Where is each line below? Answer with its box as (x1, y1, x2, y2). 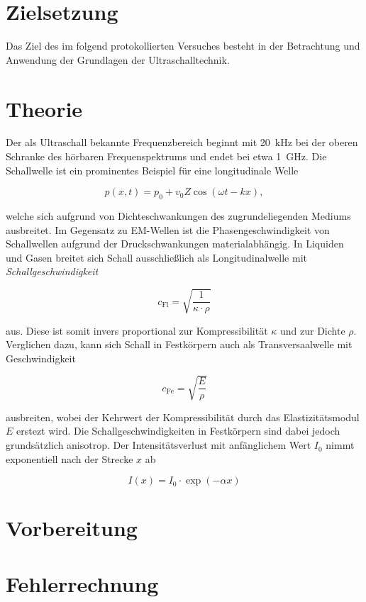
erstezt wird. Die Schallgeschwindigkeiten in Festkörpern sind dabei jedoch (16, 423, 340, 438)
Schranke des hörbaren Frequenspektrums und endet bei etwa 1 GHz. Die (6, 149, 327, 164)
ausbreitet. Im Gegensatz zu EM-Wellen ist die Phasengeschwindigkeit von (6, 222, 330, 237)
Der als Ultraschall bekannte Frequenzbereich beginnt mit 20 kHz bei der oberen (6, 135, 358, 150)
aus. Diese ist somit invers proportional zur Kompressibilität (6, 323, 268, 338)
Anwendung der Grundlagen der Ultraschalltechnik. (6, 52, 230, 67)
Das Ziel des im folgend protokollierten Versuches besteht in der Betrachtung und (6, 38, 360, 53)
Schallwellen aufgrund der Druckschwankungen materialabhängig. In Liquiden (6, 236, 344, 251)
